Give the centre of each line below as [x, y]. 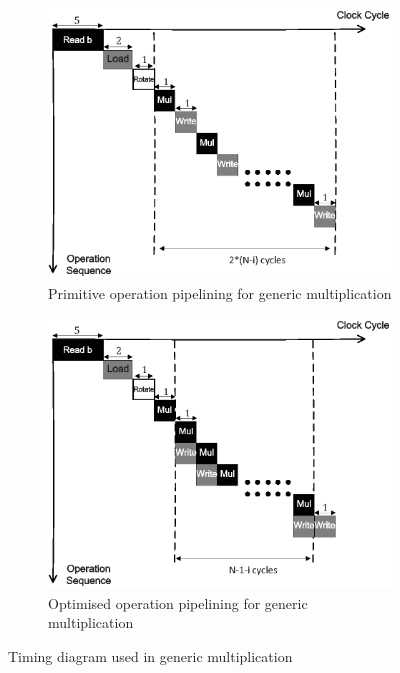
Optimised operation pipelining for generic [178, 602]
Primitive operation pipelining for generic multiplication [220, 293]
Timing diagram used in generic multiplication [150, 655]
